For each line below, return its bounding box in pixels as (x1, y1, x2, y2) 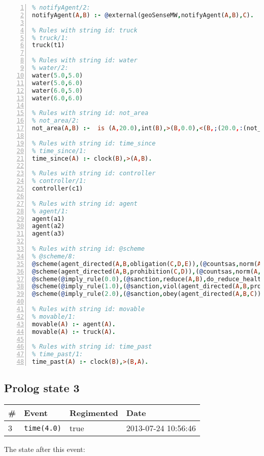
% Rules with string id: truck (32, 26, 138, 34)
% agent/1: (32, 207, 69, 215)
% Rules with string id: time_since (32, 139, 156, 147)
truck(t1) (32, 42, 65, 49)
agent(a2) (32, 222, 65, 230)
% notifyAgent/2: (32, 4, 90, 11)
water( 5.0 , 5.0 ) (32, 71, 83, 79)
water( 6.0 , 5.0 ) (32, 87, 83, 94)
